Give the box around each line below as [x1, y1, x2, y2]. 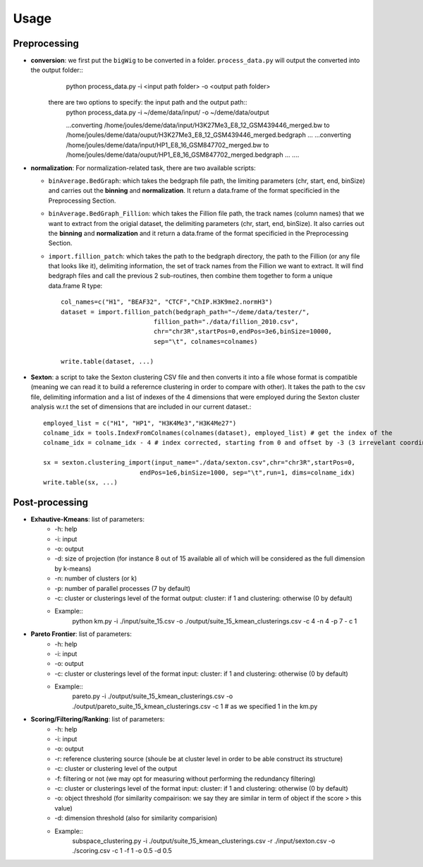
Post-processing [13, 496, 88, 508]
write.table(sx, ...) [43, 478, 118, 486]
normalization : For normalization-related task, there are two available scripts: [30, 163, 257, 172]
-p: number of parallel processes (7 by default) [54, 584, 190, 592]
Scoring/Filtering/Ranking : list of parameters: [30, 715, 165, 724]
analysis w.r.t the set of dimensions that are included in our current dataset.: [30, 402, 252, 411]
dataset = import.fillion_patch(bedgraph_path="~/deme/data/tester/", [61, 308, 310, 316]
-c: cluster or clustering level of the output [54, 765, 178, 773]
